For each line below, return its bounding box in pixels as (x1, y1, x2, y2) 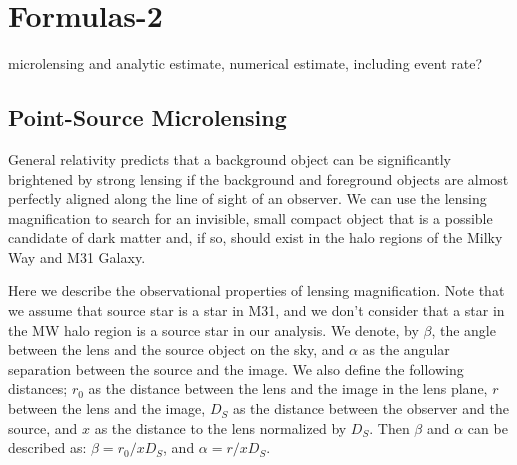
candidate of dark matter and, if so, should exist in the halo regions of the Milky (8, 227, 503, 248)
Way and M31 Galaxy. (8, 246, 146, 267)
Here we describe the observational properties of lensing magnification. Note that (8, 280, 505, 301)
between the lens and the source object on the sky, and (8, 339, 345, 360)
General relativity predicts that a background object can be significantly (8, 148, 452, 169)
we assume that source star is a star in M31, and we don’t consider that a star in (8, 300, 505, 321)
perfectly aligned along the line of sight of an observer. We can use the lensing (8, 188, 487, 209)
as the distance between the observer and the (232, 398, 509, 419)
